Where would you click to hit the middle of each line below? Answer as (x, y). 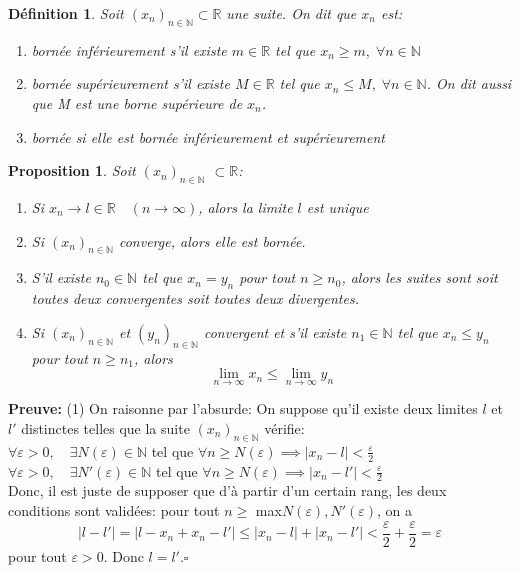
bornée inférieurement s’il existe (129, 49)
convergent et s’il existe (275, 331)
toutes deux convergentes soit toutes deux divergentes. (195, 298)
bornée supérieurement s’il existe (130, 83)
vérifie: (284, 427)
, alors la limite (245, 206)
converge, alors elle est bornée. (212, 240)
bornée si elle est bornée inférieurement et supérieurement (208, 136)
